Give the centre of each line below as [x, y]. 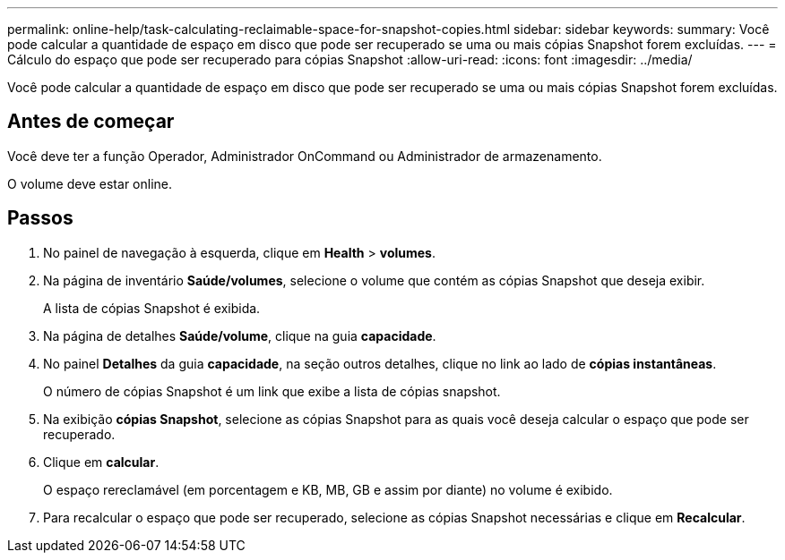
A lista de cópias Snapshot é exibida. [152, 308]
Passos [40, 218]
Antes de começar [91, 122]
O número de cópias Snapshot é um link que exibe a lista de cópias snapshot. [272, 391]
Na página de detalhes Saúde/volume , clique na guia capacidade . [240, 335]
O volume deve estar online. [90, 183]
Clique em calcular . [101, 462]
